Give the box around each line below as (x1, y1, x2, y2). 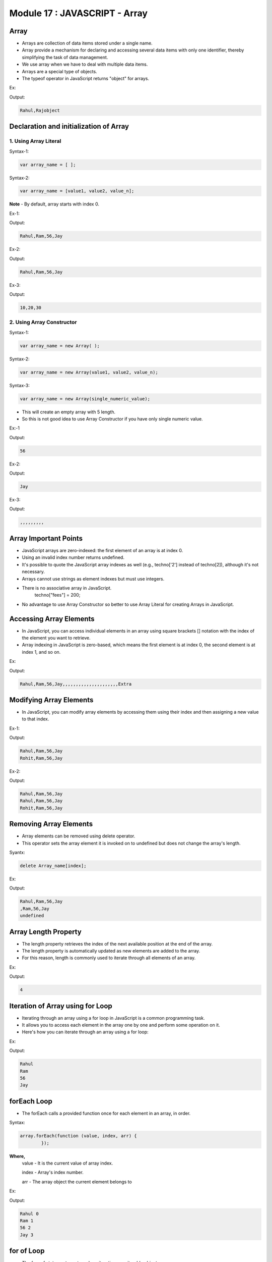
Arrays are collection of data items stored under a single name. (22, 40, 153, 46)
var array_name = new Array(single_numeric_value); (20, 396, 151, 401)
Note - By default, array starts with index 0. (9, 201, 99, 207)
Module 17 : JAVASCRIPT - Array (9, 8, 148, 19)
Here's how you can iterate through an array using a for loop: (22, 1029, 149, 1035)
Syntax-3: (9, 382, 30, 388)
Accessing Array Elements (9, 614, 95, 623)
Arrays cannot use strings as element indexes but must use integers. (22, 575, 165, 582)
